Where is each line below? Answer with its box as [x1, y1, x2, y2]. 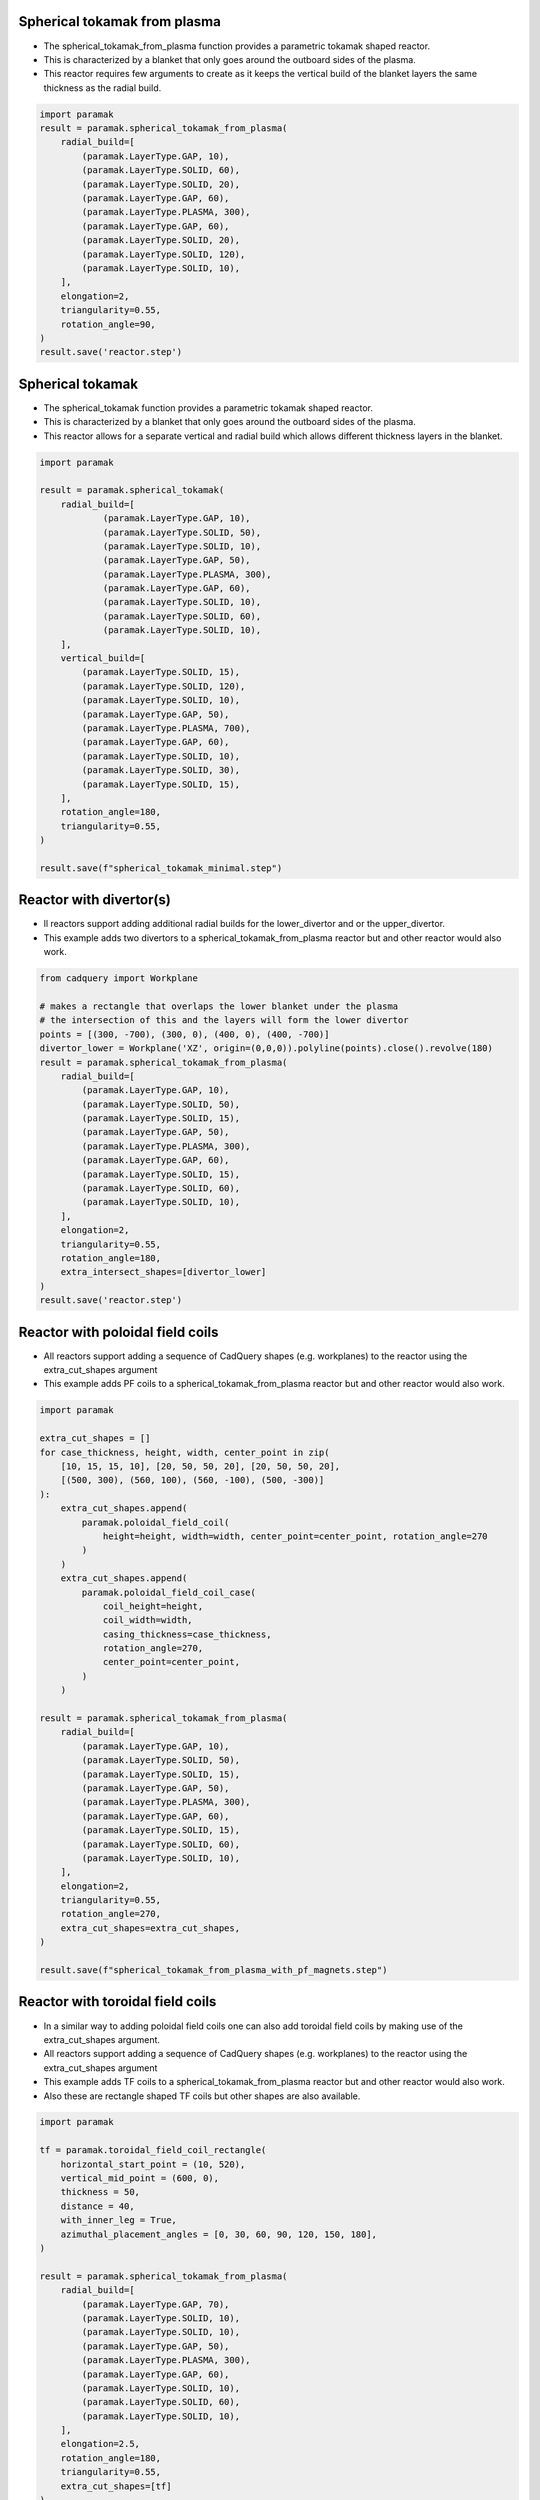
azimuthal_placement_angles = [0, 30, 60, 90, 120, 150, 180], [60, 2228, 378, 2240]
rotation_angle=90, [60, 318, 157, 330]
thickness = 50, [60, 2186, 140, 2198]
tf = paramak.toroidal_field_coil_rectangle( [39, 2145, 267, 2156]
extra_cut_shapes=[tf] [60, 2480, 172, 2492]
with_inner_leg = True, [60, 2215, 177, 2226]
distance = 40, [60, 2200, 135, 2212]
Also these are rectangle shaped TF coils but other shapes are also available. [43, 2090, 361, 2102]
